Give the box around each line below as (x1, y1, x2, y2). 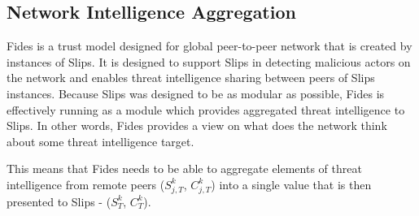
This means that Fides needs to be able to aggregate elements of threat (7, 160, 362, 177)
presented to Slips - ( (7, 192, 111, 210)
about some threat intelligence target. (7, 132, 194, 149)
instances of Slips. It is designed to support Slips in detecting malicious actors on (7, 53, 411, 70)
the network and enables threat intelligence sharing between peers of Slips (7, 69, 375, 86)
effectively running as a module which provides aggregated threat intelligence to (7, 101, 405, 118)
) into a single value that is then (211, 175, 372, 192)
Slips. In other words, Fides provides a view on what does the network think (7, 117, 387, 134)
